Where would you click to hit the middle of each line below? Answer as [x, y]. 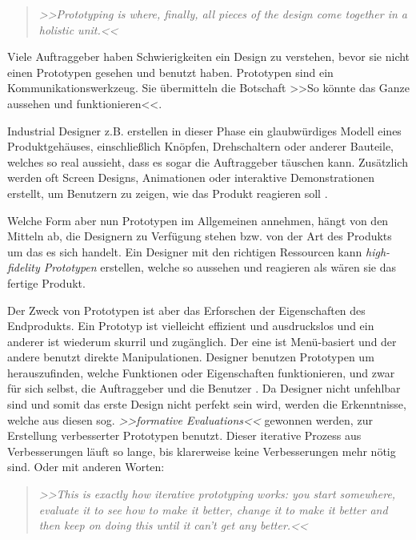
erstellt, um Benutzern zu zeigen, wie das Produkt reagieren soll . [168, 193]
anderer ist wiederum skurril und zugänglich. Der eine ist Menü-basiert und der [202, 341]
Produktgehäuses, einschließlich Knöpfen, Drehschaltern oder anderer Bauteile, [200, 146]
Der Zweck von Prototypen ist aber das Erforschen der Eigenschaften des [186, 310]
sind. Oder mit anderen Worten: [86, 467]
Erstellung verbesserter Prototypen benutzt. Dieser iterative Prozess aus [184, 435]
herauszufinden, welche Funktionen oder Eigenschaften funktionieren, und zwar [201, 372]
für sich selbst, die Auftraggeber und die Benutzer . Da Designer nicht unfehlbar [204, 388]
